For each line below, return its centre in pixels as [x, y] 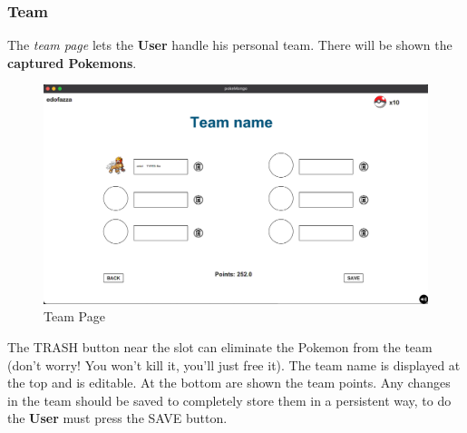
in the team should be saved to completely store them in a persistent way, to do [229, 400]
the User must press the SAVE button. [117, 418]
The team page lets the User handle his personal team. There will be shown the [230, 45]
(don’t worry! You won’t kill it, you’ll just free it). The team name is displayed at [234, 364]
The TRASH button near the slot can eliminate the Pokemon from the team [220, 346]
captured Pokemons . [72, 62]
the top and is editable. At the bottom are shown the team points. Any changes [229, 383]
